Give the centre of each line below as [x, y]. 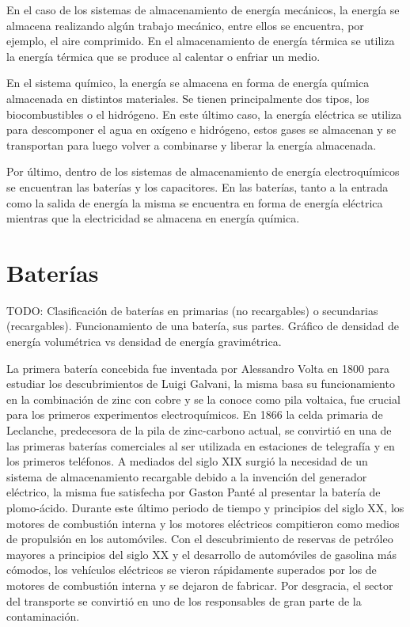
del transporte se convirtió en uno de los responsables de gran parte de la [184, 600]
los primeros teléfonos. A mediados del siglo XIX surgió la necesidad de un [187, 461]
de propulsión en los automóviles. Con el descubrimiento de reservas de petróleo [200, 539]
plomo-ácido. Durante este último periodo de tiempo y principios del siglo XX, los [205, 507]
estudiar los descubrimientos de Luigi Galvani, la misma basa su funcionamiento [201, 384]
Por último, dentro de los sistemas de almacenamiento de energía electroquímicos [203, 171]
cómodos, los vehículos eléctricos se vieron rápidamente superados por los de [192, 570]
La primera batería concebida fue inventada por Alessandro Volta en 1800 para [198, 368]
